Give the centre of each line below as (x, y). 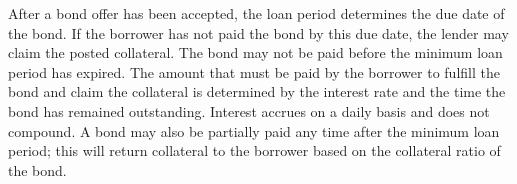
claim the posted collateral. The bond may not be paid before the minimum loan (255, 52)
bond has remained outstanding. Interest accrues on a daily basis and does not (249, 110)
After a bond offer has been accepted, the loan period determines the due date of (256, 13)
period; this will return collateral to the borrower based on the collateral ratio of (254, 150)
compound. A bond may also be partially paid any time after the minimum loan (254, 130)
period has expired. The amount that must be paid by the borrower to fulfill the (254, 71)
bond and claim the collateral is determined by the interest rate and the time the (257, 91)
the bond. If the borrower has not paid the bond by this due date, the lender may (258, 32)
